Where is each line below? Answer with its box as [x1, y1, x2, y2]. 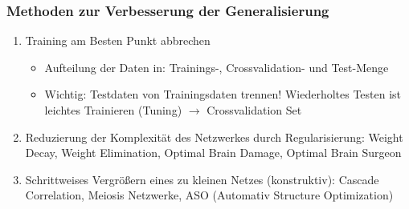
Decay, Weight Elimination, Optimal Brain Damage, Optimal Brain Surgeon [25, 144, 402, 161]
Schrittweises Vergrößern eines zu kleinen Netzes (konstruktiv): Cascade [25, 171, 379, 187]
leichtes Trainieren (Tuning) [44, 102, 182, 118]
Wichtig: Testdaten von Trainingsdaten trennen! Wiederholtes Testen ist [44, 86, 402, 102]
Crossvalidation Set [207, 102, 302, 118]
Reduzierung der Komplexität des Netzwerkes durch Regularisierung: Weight [25, 128, 403, 145]
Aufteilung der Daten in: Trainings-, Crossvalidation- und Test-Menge [44, 58, 389, 75]
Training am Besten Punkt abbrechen [25, 32, 211, 49]
